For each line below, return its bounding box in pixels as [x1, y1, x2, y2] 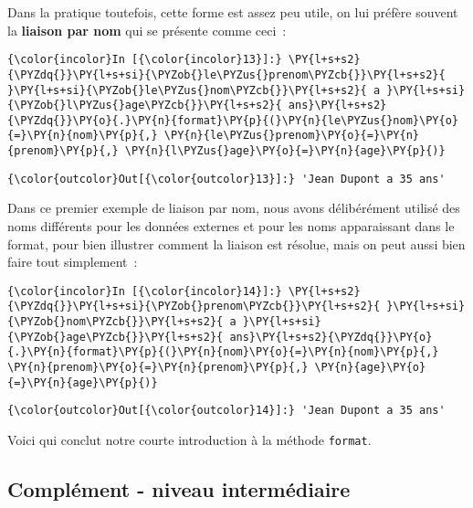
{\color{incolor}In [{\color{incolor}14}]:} [7, 284, 282, 298]
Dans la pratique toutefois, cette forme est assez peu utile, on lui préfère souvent [7, 3, 458, 21]
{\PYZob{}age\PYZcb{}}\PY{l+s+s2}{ [7, 330, 224, 344]
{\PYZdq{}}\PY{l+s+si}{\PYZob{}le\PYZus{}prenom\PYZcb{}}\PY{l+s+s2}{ [7, 68, 446, 81]
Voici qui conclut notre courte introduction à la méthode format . [7, 430, 372, 450]
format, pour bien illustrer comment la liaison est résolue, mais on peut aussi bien [7, 234, 466, 253]
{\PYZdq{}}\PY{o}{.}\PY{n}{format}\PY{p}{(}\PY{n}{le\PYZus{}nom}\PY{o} [7, 113, 458, 127]
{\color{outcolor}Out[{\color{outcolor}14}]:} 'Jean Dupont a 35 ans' [7, 404, 446, 418]
